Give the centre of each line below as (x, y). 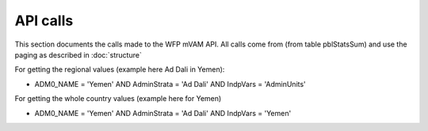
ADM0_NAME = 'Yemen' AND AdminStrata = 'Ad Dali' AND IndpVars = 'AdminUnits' (170, 84)
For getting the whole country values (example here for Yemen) (118, 99)
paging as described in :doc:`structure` (78, 54)
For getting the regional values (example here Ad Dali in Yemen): (120, 69)
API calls (44, 21)
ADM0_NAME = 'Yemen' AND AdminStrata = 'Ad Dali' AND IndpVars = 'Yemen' (163, 113)
